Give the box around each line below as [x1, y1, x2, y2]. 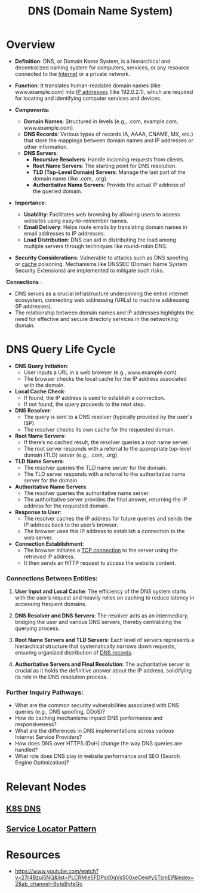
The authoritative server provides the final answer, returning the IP [23, 496, 187, 503]
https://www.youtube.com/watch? [14, 868, 99, 875]
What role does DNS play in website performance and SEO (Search [14, 753, 180, 760]
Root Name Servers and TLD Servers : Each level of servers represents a [14, 637, 195, 644]
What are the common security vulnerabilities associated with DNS [14, 702, 179, 709]
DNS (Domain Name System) [27, 4, 173, 18]
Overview [6, 38, 56, 51]
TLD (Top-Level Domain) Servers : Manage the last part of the [32, 169, 186, 176]
